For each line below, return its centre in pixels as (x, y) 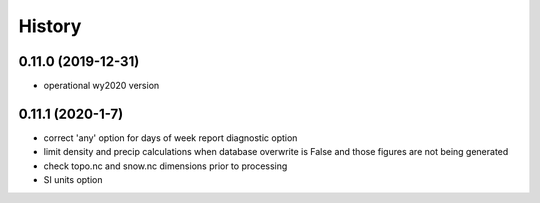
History (50, 26)
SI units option (73, 180)
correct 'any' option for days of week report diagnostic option (170, 137)
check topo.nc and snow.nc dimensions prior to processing (165, 166)
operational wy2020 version (101, 86)
